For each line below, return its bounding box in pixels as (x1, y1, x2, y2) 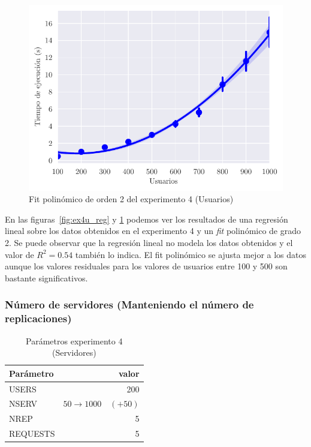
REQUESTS (9, 427, 55, 440)
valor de (5, 248, 34, 260)
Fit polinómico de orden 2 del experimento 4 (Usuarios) (29, 193, 234, 205)
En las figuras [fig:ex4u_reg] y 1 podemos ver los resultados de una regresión (5, 212, 288, 225)
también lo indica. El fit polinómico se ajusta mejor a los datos (75, 248, 307, 260)
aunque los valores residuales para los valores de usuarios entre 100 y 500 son (5, 260, 288, 272)
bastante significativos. (5, 271, 88, 284)
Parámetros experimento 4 (26, 334, 123, 347)
